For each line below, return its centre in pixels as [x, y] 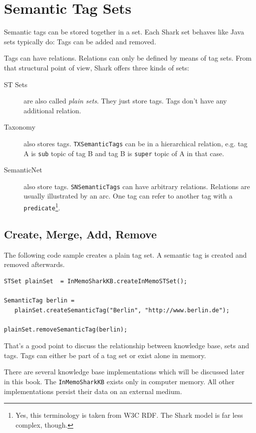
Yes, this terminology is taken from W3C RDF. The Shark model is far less [129, 415]
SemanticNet [23, 170]
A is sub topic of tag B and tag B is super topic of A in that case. [124, 153]
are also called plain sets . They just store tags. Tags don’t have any [125, 101]
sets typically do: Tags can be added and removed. [80, 41]
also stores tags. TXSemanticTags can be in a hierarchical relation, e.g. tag [136, 143]
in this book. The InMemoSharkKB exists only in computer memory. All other [119, 382]
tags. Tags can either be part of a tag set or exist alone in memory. [105, 355]
